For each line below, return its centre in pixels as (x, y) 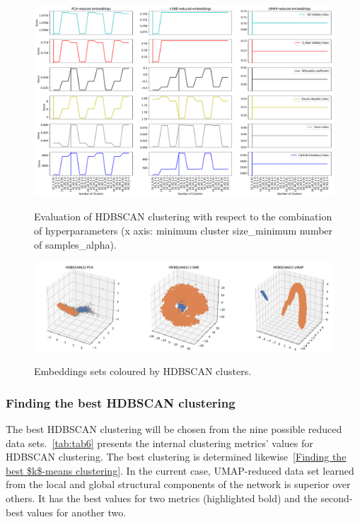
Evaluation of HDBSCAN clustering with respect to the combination (183, 216)
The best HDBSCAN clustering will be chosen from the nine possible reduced (174, 429)
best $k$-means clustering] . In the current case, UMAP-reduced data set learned (180, 470)
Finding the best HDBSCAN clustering (121, 402)
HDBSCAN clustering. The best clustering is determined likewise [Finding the (176, 457)
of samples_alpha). (75, 244)
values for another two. (77, 512)
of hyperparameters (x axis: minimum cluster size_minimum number (184, 230)
